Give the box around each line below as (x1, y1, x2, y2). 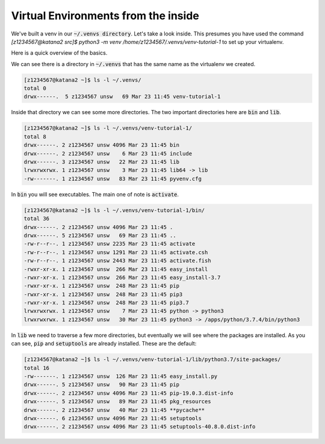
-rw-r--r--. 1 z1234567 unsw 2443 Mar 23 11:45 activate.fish (23, 257, 211, 264)
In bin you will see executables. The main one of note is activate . (11, 190, 179, 198)
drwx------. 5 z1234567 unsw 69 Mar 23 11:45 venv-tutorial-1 (23, 93, 221, 100)
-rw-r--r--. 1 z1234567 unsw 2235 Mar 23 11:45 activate (23, 240, 196, 248)
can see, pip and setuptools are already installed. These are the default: (11, 340, 197, 347)
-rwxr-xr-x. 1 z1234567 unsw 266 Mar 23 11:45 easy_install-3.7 (23, 274, 221, 281)
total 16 (23, 364, 50, 371)
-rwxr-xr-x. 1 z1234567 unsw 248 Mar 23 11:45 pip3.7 (23, 299, 189, 306)
